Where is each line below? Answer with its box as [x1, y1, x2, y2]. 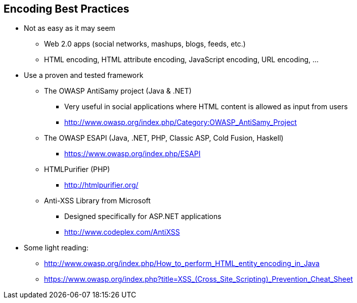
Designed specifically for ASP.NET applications [64, 212, 221, 221]
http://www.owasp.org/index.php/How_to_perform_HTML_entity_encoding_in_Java [44, 259, 320, 268]
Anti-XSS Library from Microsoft [44, 196, 151, 205]
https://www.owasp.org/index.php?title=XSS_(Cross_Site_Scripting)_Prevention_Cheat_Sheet [44, 275, 353, 284]
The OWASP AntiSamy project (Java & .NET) [44, 86, 192, 96]
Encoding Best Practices [4, 3, 129, 15]
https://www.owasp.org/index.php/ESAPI [64, 149, 201, 158]
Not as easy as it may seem [24, 24, 115, 33]
